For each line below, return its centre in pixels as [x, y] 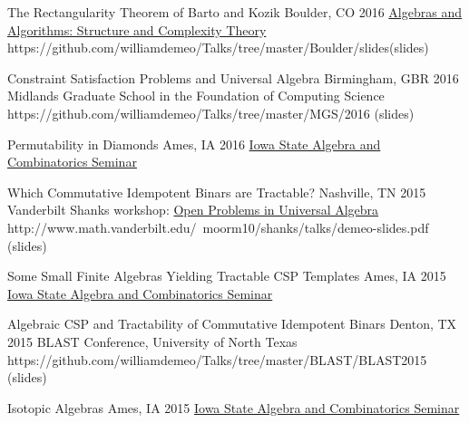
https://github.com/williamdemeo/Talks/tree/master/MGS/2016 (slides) [211, 113]
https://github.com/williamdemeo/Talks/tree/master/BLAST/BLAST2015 [217, 359]
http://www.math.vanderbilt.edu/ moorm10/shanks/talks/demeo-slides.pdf [218, 227]
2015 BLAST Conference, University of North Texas [152, 341]
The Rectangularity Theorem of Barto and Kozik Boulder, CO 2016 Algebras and [234, 12]
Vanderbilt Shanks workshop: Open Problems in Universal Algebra [193, 210]
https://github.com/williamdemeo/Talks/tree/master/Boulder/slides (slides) [218, 48]
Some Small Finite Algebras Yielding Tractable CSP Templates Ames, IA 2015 [227, 276]
